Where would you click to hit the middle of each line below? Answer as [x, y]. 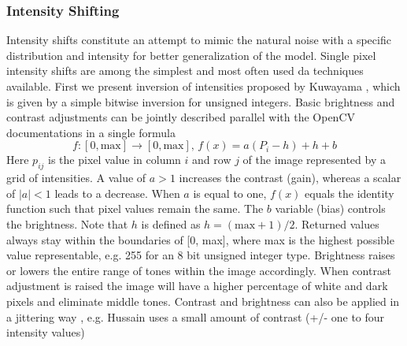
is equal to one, [230, 193]
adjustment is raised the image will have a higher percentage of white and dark [197, 286]
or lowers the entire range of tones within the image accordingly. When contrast [199, 270]
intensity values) [46, 332]
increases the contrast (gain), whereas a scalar [290, 178]
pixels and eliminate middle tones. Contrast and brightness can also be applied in [203, 301]
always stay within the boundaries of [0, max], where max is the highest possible [200, 239]
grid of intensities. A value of [76, 178]
